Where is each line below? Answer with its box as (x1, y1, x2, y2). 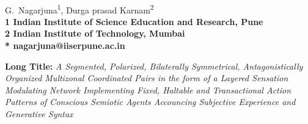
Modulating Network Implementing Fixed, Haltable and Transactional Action (5, 83, 291, 96)
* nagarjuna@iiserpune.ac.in (5, 39, 125, 52)
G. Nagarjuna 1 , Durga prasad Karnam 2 (5, 1, 154, 16)
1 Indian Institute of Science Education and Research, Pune (5, 15, 263, 27)
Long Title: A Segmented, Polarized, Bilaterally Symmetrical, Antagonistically (5, 59, 303, 72)
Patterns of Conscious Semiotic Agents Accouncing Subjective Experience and (5, 95, 296, 108)
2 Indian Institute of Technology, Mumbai (5, 27, 185, 40)
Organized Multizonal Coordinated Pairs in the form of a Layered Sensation (5, 71, 288, 84)
